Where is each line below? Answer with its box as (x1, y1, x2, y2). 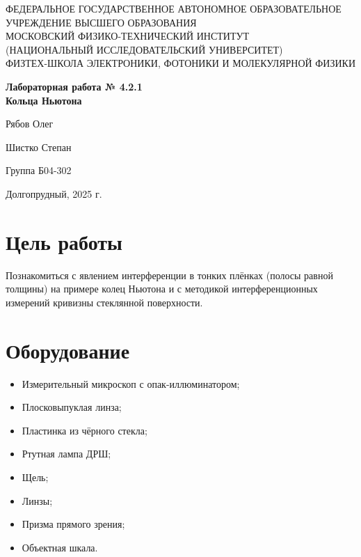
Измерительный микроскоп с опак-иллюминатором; (22, 376, 240, 391)
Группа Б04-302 (6, 163, 72, 178)
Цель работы (6, 227, 122, 256)
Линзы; (22, 493, 53, 508)
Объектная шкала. (22, 540, 98, 554)
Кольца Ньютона (6, 93, 82, 107)
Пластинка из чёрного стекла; (22, 423, 147, 437)
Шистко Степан (6, 139, 72, 154)
